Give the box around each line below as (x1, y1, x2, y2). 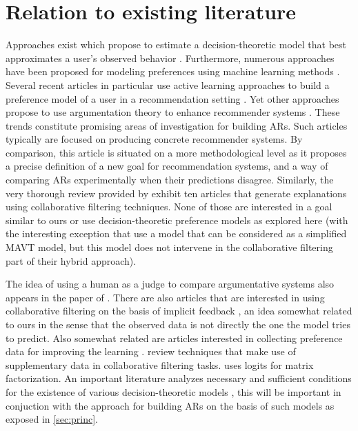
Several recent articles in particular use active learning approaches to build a (6, 77, 330, 92)
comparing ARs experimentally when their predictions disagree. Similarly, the (6, 172, 334, 187)
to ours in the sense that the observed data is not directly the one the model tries (6, 317, 350, 331)
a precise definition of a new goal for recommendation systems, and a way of (6, 159, 328, 173)
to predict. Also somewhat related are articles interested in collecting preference (6, 330, 343, 345)
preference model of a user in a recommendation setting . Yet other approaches (6, 91, 339, 106)
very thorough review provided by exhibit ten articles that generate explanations (6, 186, 347, 200)
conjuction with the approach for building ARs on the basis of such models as (6, 398, 335, 412)
